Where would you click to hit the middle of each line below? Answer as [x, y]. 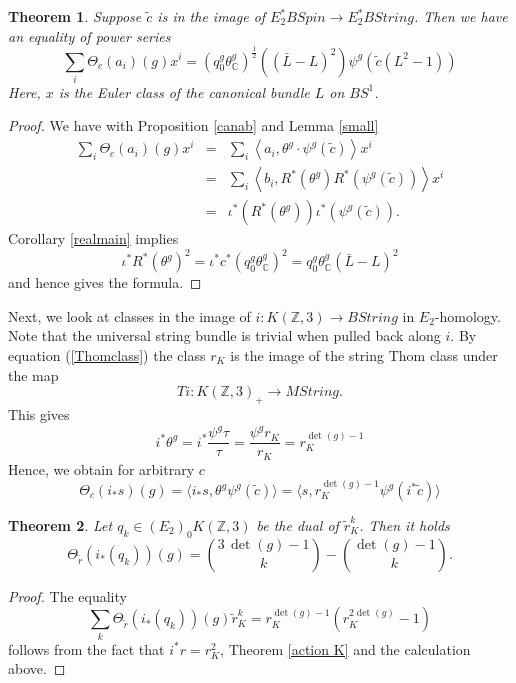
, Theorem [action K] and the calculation [345, 648]
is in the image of [211, 16]
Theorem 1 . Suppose [75, 16]
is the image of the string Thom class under [364, 355]
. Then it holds [404, 525]
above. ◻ [37, 668]
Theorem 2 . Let [60, 525]
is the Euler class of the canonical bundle [184, 91]
